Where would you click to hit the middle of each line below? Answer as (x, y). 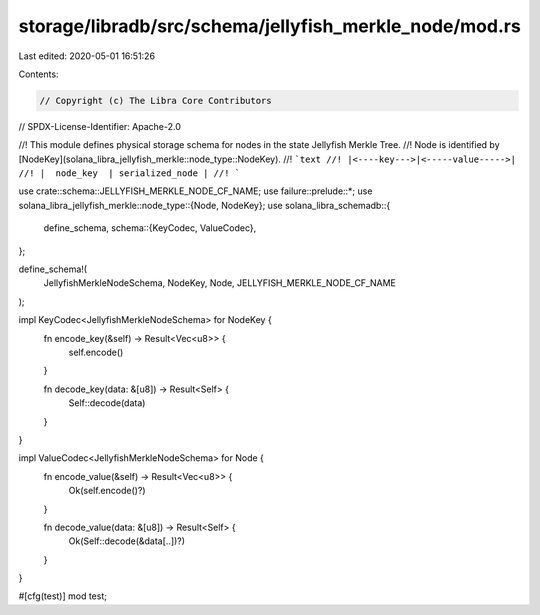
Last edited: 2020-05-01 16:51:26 (86, 56)
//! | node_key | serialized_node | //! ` (129, 173)
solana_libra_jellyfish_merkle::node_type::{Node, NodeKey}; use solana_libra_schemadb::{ (204, 205)
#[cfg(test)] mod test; (62, 596)
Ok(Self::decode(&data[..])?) (126, 541)
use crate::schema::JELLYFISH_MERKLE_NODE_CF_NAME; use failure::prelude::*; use (195, 191)
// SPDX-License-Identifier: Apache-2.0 (100, 126)
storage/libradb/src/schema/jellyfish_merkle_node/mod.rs (270, 26)
